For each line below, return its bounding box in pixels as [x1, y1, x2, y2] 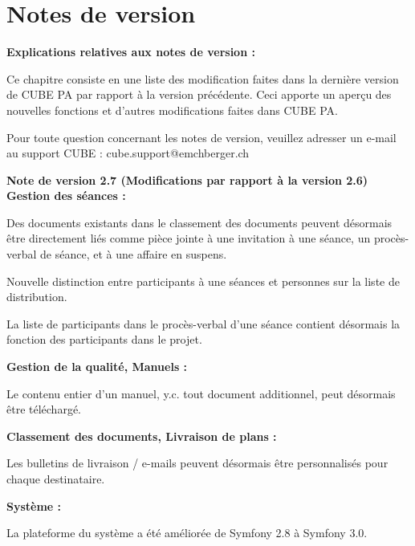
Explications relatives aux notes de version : [6, 43, 255, 60]
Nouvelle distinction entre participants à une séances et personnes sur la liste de [6, 272, 400, 289]
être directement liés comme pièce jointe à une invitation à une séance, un [6, 230, 371, 247]
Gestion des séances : [6, 187, 126, 204]
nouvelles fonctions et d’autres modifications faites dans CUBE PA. [6, 101, 338, 118]
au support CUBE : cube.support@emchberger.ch [6, 145, 250, 161]
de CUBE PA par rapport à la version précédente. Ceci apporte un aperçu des [6, 86, 392, 103]
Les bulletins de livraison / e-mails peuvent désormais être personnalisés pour [6, 454, 389, 471]
